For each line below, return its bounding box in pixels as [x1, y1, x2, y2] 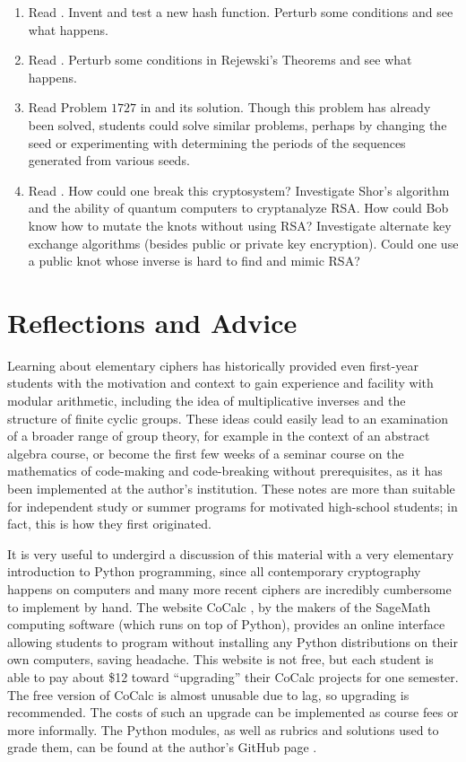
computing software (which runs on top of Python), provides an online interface [7, 615, 445, 634]
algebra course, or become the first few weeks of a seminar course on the [7, 443, 404, 462]
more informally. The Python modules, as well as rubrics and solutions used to [7, 720, 439, 739]
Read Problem [28, 98, 108, 117]
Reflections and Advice [7, 303, 298, 340]
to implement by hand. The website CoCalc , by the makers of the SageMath [7, 597, 431, 616]
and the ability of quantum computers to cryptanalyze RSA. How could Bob [28, 198, 449, 217]
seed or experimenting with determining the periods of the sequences [28, 133, 406, 152]
